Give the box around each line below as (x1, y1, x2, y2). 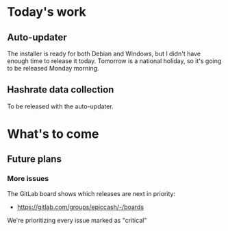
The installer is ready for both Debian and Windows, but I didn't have (7, 49, 201, 58)
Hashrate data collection (7, 84, 114, 96)
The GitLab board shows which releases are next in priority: (7, 189, 176, 197)
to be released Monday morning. (7, 64, 99, 72)
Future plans (7, 154, 62, 165)
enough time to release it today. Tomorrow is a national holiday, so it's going (7, 57, 222, 65)
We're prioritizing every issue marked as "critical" (7, 216, 147, 224)
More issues (7, 174, 49, 184)
